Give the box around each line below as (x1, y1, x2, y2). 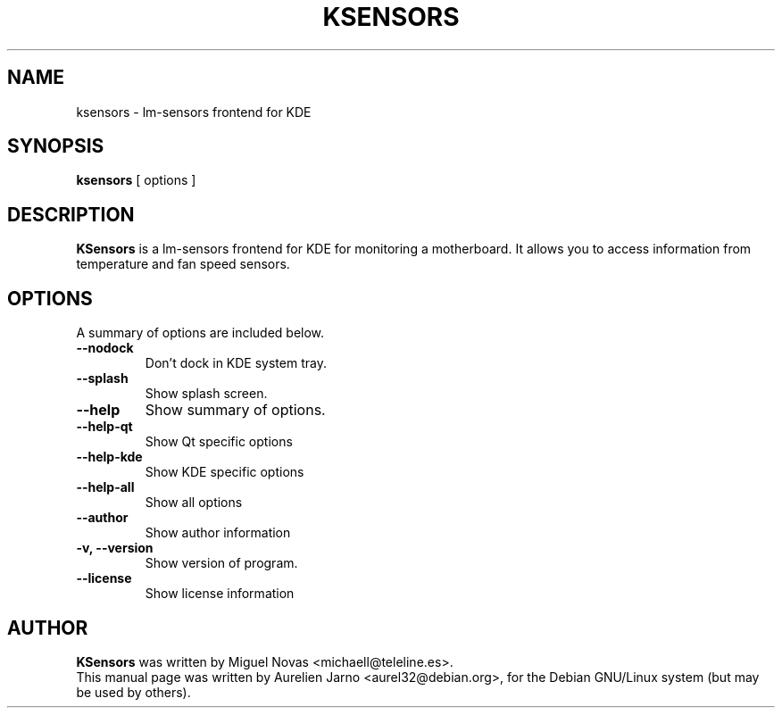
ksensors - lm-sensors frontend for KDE (76, 104, 312, 120)
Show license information (145, 586, 295, 602)
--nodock (76, 340, 134, 356)
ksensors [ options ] (76, 172, 196, 188)
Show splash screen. (145, 386, 268, 402)
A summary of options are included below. (76, 325, 325, 341)
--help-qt (76, 419, 133, 435)
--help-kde (76, 449, 143, 465)
